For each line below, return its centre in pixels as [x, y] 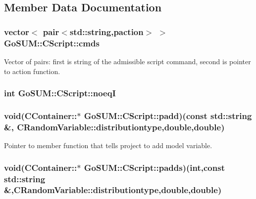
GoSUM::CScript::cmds [52, 43]
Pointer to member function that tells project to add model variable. [108, 145]
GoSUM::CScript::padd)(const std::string [168, 115]
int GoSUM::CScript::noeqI [60, 93]
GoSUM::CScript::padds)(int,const [154, 167]
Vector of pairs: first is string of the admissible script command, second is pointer [128, 61]
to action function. [32, 71]
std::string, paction [106, 31]
